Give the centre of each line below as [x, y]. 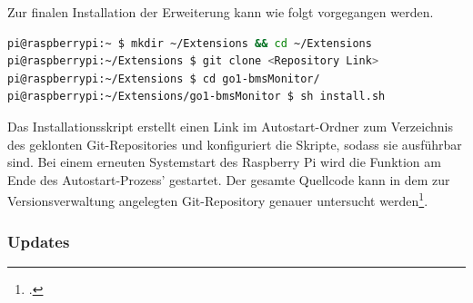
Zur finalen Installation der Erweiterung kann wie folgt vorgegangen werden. [221, 12]
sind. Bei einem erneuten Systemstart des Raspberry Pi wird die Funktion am [224, 162]
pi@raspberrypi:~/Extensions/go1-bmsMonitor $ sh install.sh [196, 97]
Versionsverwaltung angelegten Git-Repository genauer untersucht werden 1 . [218, 199]
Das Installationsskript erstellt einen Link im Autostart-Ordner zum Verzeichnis [230, 126]
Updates [39, 241]
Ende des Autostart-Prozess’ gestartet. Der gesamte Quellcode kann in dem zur [229, 179]
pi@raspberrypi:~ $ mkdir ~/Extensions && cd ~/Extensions [190, 43]
